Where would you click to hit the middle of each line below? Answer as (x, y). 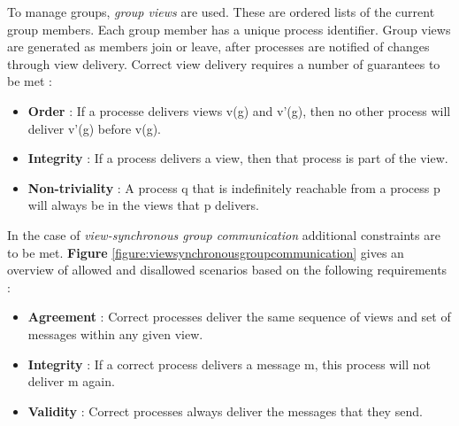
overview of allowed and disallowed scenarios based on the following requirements (227, 270)
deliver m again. (71, 381)
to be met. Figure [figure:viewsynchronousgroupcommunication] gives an (206, 252)
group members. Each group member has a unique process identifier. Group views (229, 29)
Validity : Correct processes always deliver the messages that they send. (225, 411)
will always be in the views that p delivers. (143, 205)
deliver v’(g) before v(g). (95, 128)
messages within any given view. (115, 333)
